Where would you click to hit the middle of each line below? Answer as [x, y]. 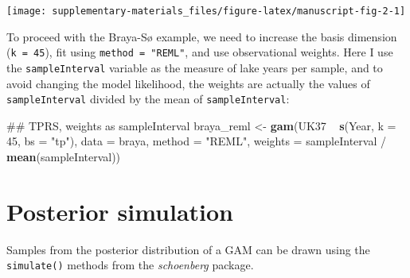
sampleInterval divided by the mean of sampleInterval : [148, 99]
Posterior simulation [120, 211]
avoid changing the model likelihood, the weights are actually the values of [188, 83]
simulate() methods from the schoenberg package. [130, 265]
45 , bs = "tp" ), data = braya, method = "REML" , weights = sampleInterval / [196, 141]
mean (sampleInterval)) [64, 156]
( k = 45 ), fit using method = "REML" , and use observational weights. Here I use [200, 52]
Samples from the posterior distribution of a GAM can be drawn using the [188, 249]
